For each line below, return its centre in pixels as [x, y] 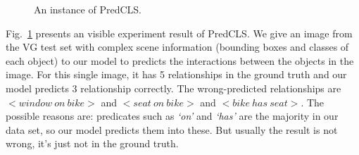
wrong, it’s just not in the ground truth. [92, 143]
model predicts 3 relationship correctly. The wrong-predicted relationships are [174, 88]
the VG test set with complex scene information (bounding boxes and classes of [177, 47]
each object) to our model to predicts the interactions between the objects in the [180, 60]
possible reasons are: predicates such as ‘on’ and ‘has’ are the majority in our [172, 116]
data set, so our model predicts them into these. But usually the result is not [172, 129]
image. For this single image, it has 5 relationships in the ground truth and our [176, 74]
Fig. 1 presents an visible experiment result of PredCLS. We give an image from [179, 33]
